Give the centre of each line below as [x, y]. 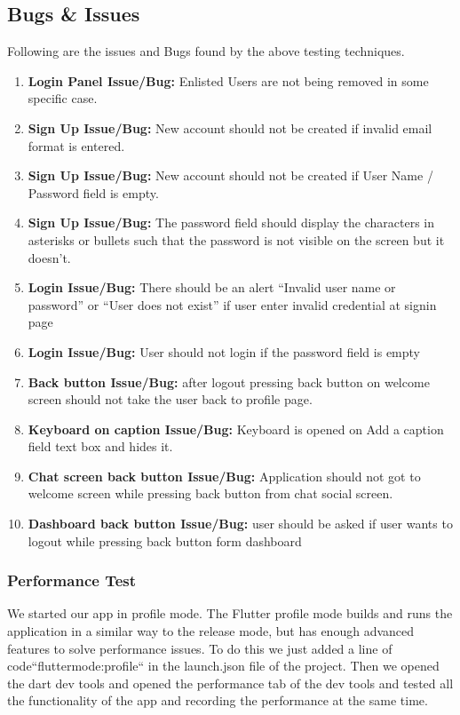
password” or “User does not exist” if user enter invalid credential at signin [232, 304]
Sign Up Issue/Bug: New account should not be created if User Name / [230, 175]
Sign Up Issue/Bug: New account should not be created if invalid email [230, 127]
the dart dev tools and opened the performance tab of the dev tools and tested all [230, 683]
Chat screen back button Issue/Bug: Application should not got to [224, 476]
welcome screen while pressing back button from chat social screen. [210, 493]
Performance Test [72, 580]
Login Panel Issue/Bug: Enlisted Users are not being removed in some [228, 80]
